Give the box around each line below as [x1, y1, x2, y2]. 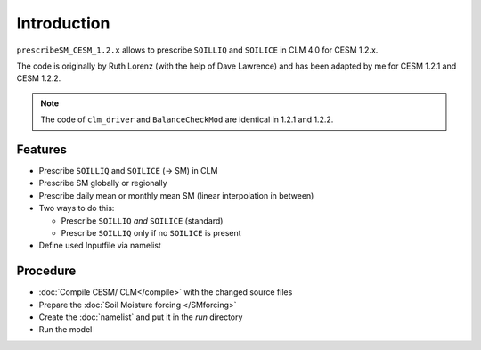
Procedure [16, 264, 77, 279]
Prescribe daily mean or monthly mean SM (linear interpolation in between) [38, 190, 314, 200]
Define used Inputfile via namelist [38, 240, 162, 251]
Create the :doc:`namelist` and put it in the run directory [38, 312, 243, 322]
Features [16, 142, 67, 157]
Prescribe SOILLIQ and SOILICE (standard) [61, 215, 224, 226]
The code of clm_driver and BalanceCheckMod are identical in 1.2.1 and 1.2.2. [40, 114, 334, 125]
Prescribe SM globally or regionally [38, 178, 168, 189]
